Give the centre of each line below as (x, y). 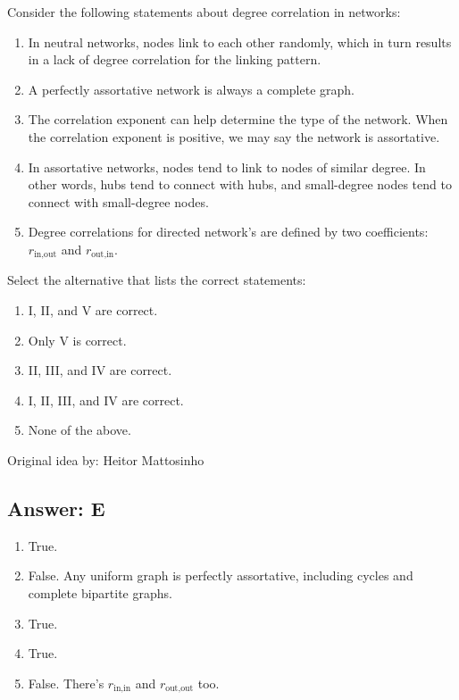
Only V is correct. (77, 340)
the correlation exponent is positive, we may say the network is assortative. (234, 136)
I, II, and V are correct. (93, 309)
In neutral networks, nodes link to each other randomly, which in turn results (240, 42)
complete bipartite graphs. (100, 592)
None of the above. (79, 430)
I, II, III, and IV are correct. (106, 400)
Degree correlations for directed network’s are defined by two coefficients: (228, 232)
